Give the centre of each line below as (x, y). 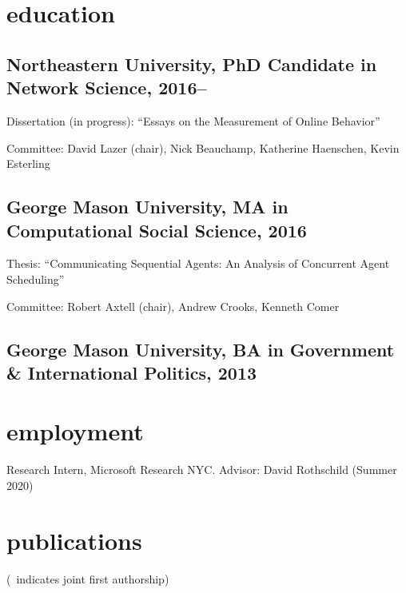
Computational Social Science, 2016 (157, 230)
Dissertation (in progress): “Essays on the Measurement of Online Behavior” (193, 120)
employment (75, 431)
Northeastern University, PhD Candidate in (192, 64)
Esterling (28, 163)
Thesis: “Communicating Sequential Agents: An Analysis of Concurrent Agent (198, 263)
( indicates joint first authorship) (88, 578)
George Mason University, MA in (147, 207)
